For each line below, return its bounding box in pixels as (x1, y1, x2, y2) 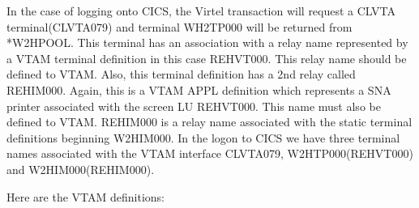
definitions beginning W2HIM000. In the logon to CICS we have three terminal (6, 129, 400, 146)
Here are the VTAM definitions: (6, 188, 165, 205)
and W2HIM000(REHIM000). (6, 160, 155, 177)
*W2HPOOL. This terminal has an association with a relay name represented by (6, 34, 408, 51)
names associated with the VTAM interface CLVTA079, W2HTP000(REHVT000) (6, 145, 413, 162)
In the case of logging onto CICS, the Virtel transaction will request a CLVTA (6, 2, 396, 19)
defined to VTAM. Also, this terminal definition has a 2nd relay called (6, 66, 356, 83)
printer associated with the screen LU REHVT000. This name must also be (6, 97, 381, 114)
